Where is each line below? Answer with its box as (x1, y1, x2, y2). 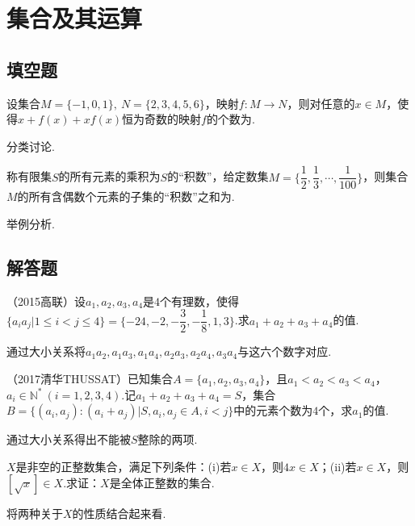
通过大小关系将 (6, 343, 86, 360)
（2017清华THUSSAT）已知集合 (6, 370, 174, 387)
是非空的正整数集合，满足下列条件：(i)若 (15, 457, 232, 474)
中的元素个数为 (233, 402, 313, 419)
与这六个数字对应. (237, 343, 332, 360)
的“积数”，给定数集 (167, 168, 269, 185)
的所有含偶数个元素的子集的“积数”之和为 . (17, 188, 235, 205)
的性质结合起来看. (72, 505, 166, 522)
